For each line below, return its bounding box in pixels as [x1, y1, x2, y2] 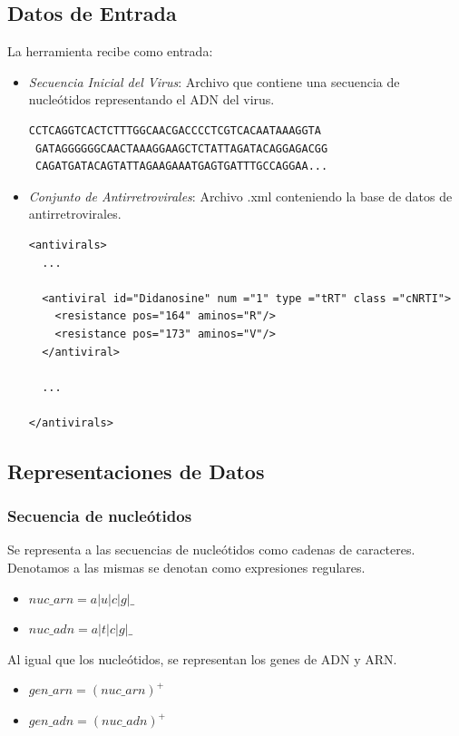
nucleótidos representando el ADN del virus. [28, 90, 275, 109]
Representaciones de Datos [7, 456, 265, 485]
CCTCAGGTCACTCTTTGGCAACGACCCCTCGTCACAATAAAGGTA [28, 123, 321, 137]
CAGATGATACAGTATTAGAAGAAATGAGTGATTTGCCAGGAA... [34, 160, 328, 173]
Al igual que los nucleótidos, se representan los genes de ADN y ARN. [7, 649, 397, 668]
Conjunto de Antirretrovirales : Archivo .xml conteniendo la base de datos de [28, 186, 453, 205]
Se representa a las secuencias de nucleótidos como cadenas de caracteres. [7, 540, 415, 559]
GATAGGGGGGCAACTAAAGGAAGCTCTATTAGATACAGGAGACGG [34, 142, 328, 155]
